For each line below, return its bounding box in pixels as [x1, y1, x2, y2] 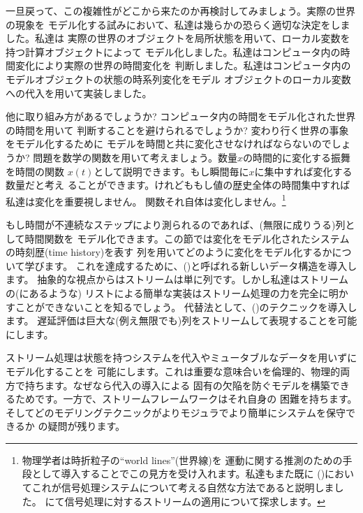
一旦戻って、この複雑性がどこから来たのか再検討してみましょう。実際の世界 [6, 3, 355, 17]
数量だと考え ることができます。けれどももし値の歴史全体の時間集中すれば [6, 178, 350, 192]
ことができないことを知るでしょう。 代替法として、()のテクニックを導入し [15, 299, 357, 314]
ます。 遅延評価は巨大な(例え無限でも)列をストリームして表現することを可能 [6, 313, 357, 328]
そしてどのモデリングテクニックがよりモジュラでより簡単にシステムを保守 [6, 405, 346, 419]
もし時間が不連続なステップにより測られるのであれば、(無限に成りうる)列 [6, 217, 346, 231]
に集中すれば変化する [254, 164, 353, 178]
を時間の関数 [6, 164, 64, 178]
